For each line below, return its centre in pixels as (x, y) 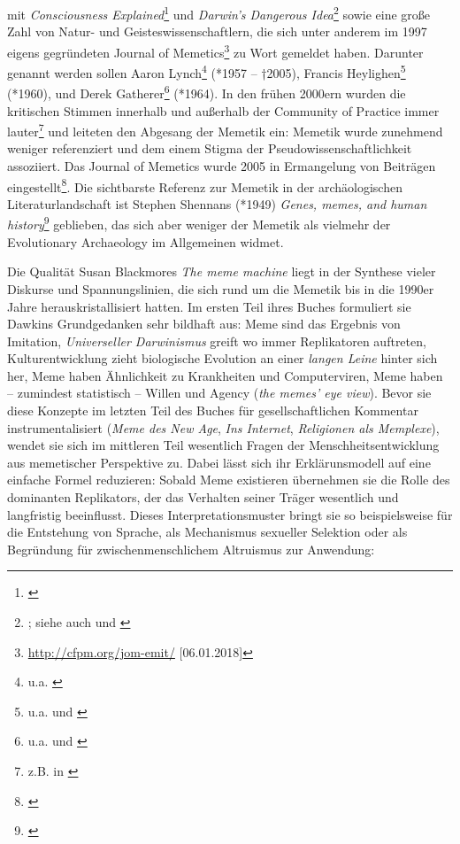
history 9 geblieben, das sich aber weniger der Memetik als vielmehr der (199, 223)
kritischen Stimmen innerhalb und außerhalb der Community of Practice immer (223, 110)
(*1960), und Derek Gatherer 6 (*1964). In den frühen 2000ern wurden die (207, 92)
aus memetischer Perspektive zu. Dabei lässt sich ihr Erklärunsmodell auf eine (219, 462)
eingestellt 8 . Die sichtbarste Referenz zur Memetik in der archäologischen (205, 185)
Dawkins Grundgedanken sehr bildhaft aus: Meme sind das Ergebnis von (204, 324)
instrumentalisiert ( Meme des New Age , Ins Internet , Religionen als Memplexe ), (223, 427)
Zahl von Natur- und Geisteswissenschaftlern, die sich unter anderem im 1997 (217, 31)
